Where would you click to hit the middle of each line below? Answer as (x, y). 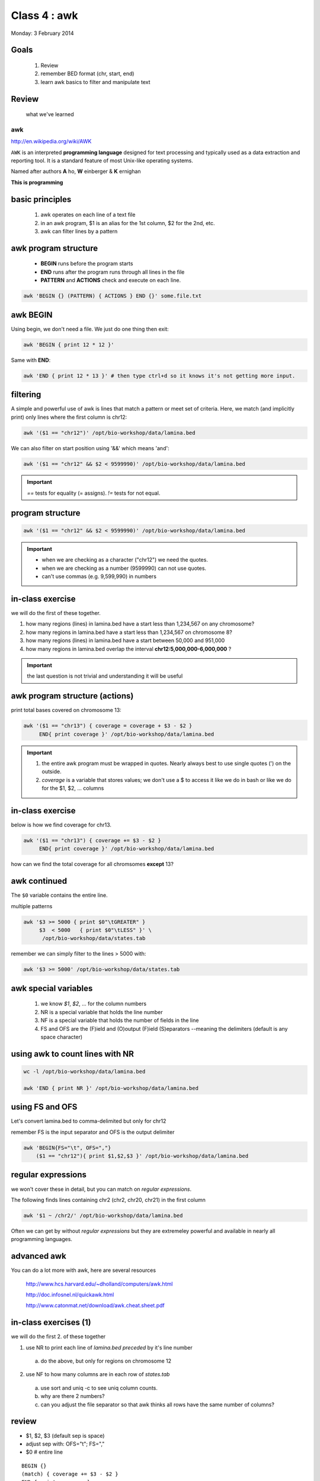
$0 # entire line (44, 1452)
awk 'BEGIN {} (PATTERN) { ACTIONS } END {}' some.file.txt (113, 296)
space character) (62, 1037)
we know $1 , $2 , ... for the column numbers (94, 1004)
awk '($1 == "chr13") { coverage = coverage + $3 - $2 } (108, 726)
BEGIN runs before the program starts (87, 264)
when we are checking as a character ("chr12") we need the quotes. (125, 560)
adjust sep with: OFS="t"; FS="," (65, 1444)
